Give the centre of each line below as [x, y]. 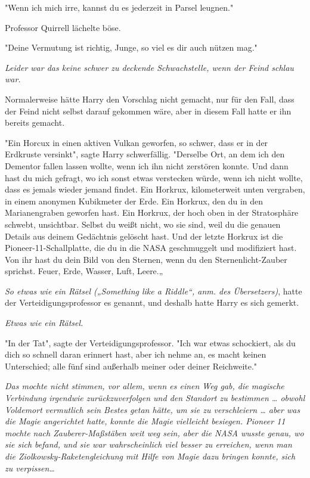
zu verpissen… [30, 468]
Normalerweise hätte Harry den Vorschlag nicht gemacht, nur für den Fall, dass [150, 99]
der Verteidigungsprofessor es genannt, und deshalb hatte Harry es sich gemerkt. [152, 302]
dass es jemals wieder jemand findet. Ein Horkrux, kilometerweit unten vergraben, [155, 189]
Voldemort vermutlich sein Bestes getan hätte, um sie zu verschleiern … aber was [153, 409]
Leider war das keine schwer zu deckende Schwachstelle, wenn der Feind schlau [149, 67]
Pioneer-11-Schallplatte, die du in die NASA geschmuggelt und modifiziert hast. [151, 248]
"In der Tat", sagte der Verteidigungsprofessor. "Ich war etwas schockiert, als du [150, 342]
